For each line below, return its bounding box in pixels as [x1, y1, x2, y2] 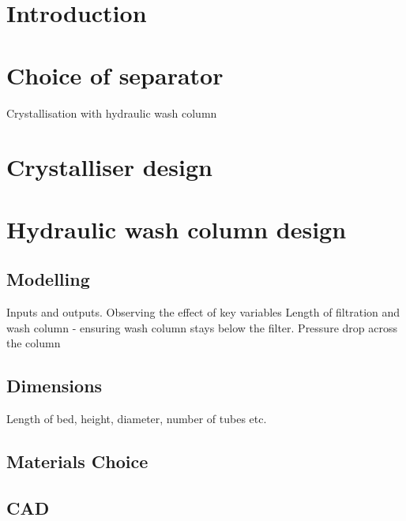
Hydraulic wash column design [6, 212, 347, 245]
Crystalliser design [6, 151, 212, 183]
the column [6, 335, 61, 351]
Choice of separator [6, 58, 224, 91]
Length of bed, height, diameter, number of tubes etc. [6, 410, 267, 427]
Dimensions [6, 373, 103, 398]
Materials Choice [6, 449, 148, 474]
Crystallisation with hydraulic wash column [6, 104, 217, 121]
